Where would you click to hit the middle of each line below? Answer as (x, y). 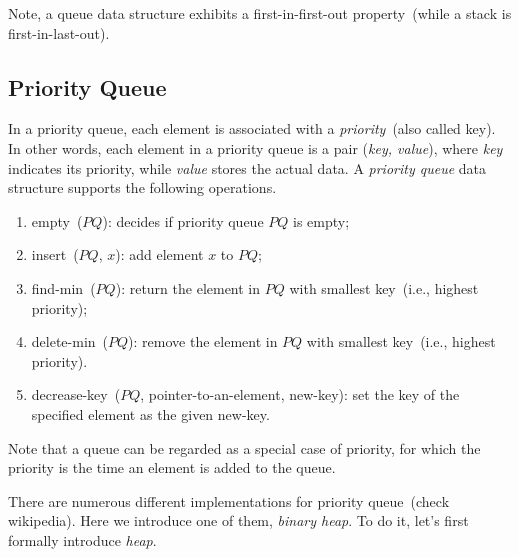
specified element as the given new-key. (150, 413)
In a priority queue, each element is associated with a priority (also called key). (252, 128)
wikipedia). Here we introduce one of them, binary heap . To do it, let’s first (238, 520)
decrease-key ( (76, 394)
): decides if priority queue (183, 220)
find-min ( (63, 287)
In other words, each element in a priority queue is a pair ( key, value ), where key (255, 147)
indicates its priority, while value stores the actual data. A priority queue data (247, 167)
